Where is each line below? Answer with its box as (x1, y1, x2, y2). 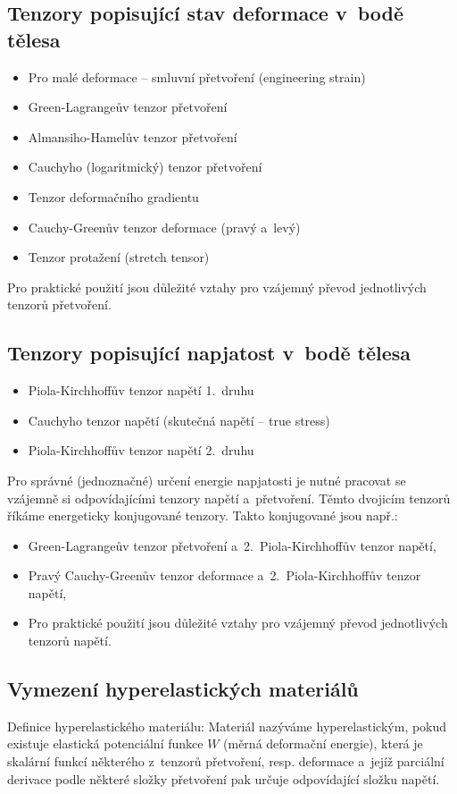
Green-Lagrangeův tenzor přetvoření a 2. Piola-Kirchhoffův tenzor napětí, (28, 536, 436, 554)
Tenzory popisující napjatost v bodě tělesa (7, 339, 411, 367)
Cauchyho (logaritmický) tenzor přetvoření (28, 157, 262, 176)
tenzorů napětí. (28, 631, 112, 650)
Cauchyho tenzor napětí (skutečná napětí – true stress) (28, 410, 330, 429)
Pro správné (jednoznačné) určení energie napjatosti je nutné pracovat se (7, 470, 406, 489)
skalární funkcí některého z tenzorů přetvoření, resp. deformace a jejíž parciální (7, 752, 445, 771)
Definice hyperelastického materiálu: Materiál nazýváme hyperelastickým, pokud (7, 716, 447, 735)
